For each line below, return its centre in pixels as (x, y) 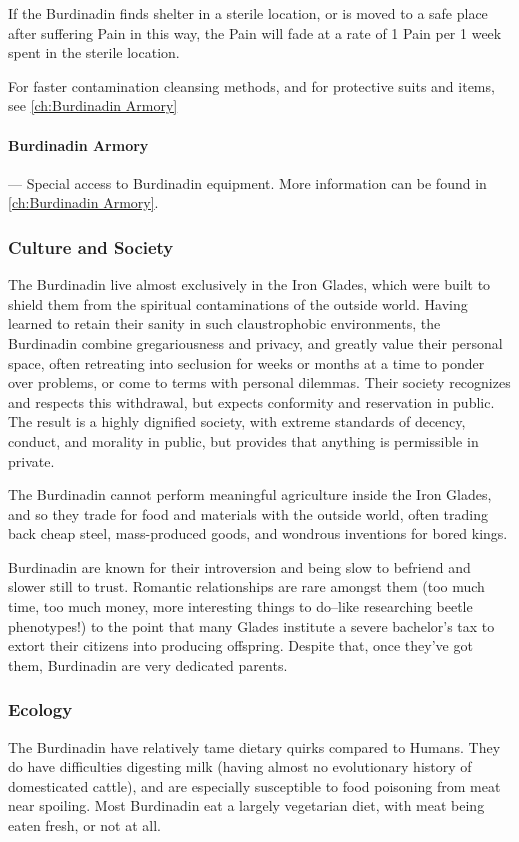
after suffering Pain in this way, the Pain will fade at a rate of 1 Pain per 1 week (255, 32)
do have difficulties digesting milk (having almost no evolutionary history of (240, 766)
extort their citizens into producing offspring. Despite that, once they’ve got (240, 645)
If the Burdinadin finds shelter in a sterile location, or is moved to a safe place (248, 13)
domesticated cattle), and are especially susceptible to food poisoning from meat (254, 785)
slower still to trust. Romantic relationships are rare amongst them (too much (246, 586)
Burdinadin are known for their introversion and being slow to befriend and (239, 566)
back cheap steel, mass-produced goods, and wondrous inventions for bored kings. (258, 533)
